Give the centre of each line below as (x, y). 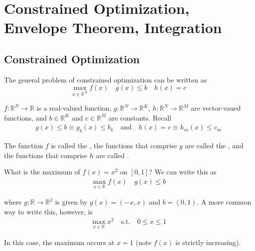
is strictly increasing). (208, 242)
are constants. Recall (140, 117)
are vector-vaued (216, 108)
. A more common (224, 202)
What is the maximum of (42, 172)
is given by (71, 202)
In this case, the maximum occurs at (59, 242)
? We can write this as (183, 172)
